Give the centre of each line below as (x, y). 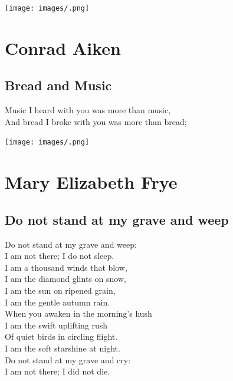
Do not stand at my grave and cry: (68, 359)
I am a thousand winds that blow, (66, 267)
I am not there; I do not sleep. (60, 256)
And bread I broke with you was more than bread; (96, 121)
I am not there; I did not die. (58, 371)
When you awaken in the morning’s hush (78, 313)
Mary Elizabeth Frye (91, 182)
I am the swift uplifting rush (56, 325)
